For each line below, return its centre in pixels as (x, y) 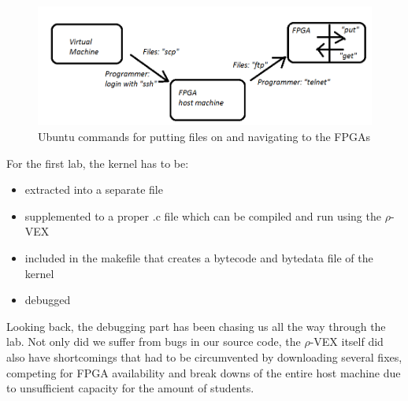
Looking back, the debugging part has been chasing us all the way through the (196, 326)
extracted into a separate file (94, 189)
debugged (48, 300)
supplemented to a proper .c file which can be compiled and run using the (203, 215)
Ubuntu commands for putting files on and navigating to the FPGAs (204, 137)
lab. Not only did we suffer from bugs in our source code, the (154, 342)
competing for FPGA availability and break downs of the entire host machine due (204, 372)
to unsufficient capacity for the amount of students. (130, 388)
